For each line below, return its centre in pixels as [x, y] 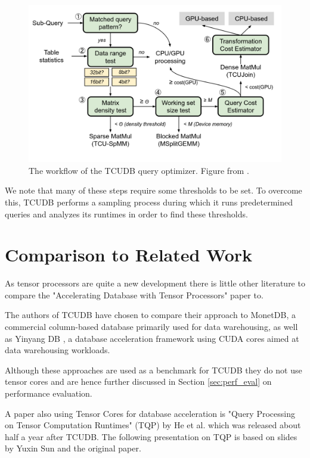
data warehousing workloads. [58, 350]
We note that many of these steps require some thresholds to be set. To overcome [154, 190]
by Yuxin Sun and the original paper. [73, 448]
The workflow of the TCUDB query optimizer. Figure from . [139, 170]
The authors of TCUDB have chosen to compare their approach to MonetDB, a [150, 315]
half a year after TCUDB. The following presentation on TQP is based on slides [151, 436]
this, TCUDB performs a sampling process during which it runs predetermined [149, 202]
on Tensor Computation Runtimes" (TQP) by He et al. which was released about [153, 425]
